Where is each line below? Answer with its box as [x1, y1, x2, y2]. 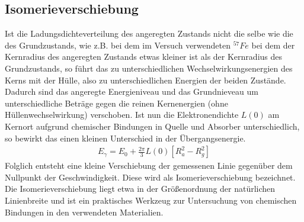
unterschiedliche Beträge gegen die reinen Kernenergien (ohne [5, 96, 228, 109]
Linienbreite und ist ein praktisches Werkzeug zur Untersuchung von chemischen [5, 194, 297, 206]
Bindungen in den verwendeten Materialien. [5, 205, 164, 218]
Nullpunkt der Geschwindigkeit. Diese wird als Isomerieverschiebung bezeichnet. [5, 170, 296, 183]
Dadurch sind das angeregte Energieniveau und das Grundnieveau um [5, 85, 258, 98]
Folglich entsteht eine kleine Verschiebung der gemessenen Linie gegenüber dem [5, 159, 293, 172]
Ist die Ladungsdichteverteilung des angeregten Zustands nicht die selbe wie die [5, 27, 293, 40]
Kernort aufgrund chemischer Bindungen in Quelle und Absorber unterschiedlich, [5, 120, 300, 132]
